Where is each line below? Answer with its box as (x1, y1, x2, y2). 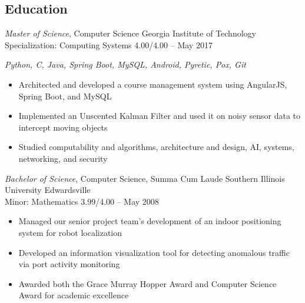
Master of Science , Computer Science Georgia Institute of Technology (5, 27, 256, 39)
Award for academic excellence (18, 289, 129, 301)
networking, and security (18, 152, 108, 164)
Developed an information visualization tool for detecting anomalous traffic (18, 246, 290, 258)
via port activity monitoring (18, 258, 120, 270)
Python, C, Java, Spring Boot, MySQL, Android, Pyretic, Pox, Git (5, 58, 246, 71)
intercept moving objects (18, 121, 108, 133)
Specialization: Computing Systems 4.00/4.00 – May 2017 (5, 38, 213, 51)
